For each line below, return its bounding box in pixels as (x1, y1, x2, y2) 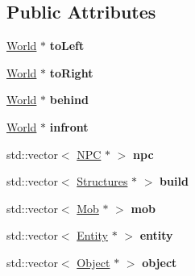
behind (49, 91, 89, 108)
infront (49, 118, 89, 135)
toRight (49, 64, 93, 81)
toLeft (49, 37, 85, 54)
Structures (77, 173, 128, 190)
